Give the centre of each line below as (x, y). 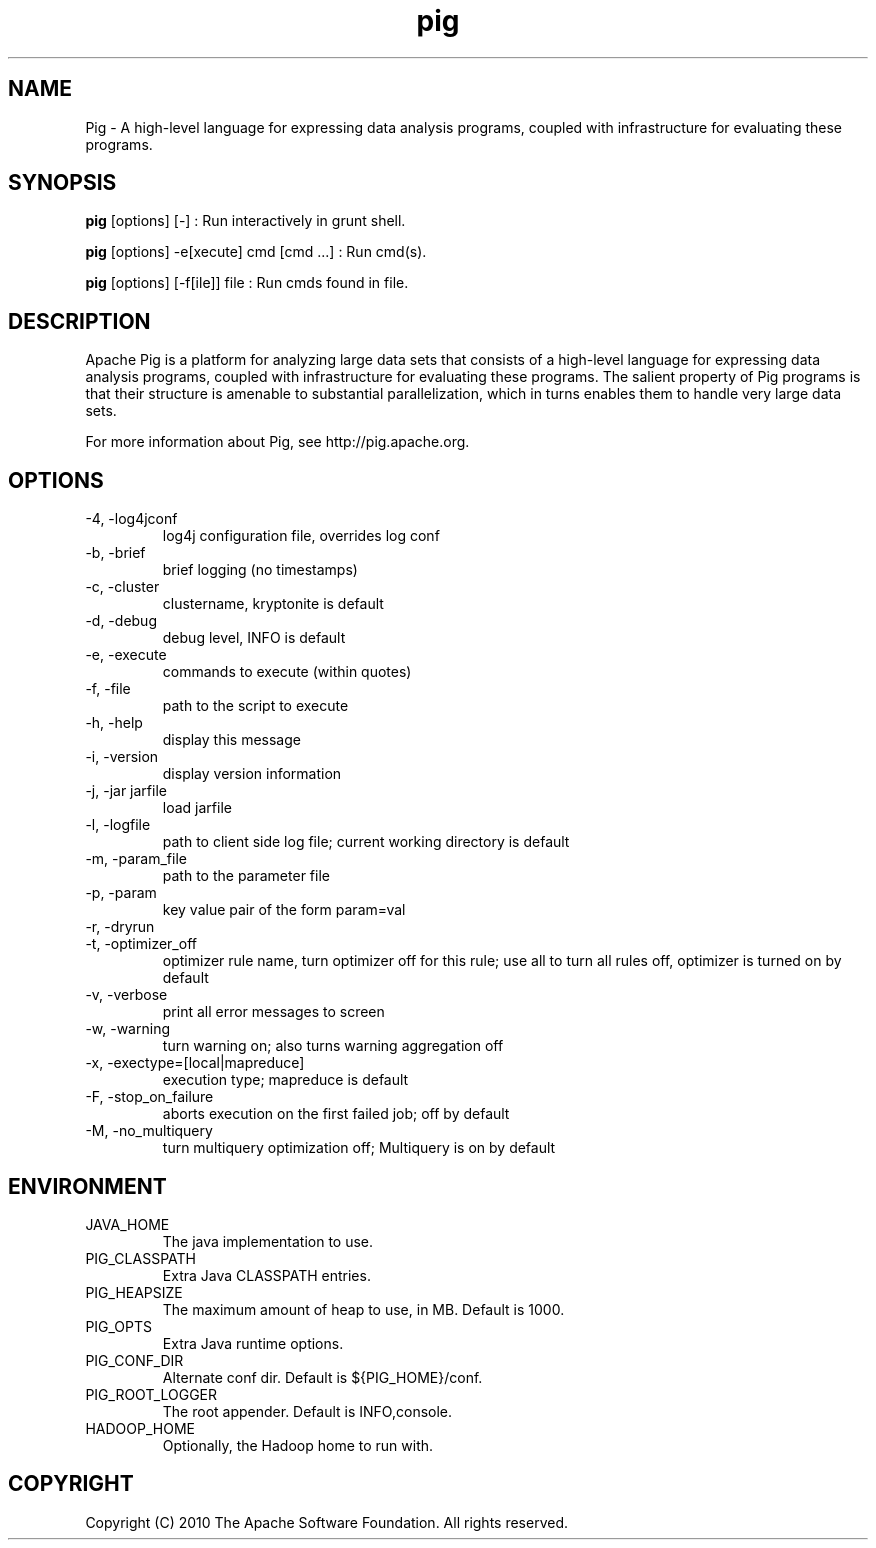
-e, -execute (126, 655)
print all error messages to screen (273, 1012)
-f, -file (108, 689)
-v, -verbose (126, 995)
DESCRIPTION (79, 321)
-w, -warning (127, 1029)
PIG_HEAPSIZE (134, 1292)
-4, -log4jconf (131, 519)
